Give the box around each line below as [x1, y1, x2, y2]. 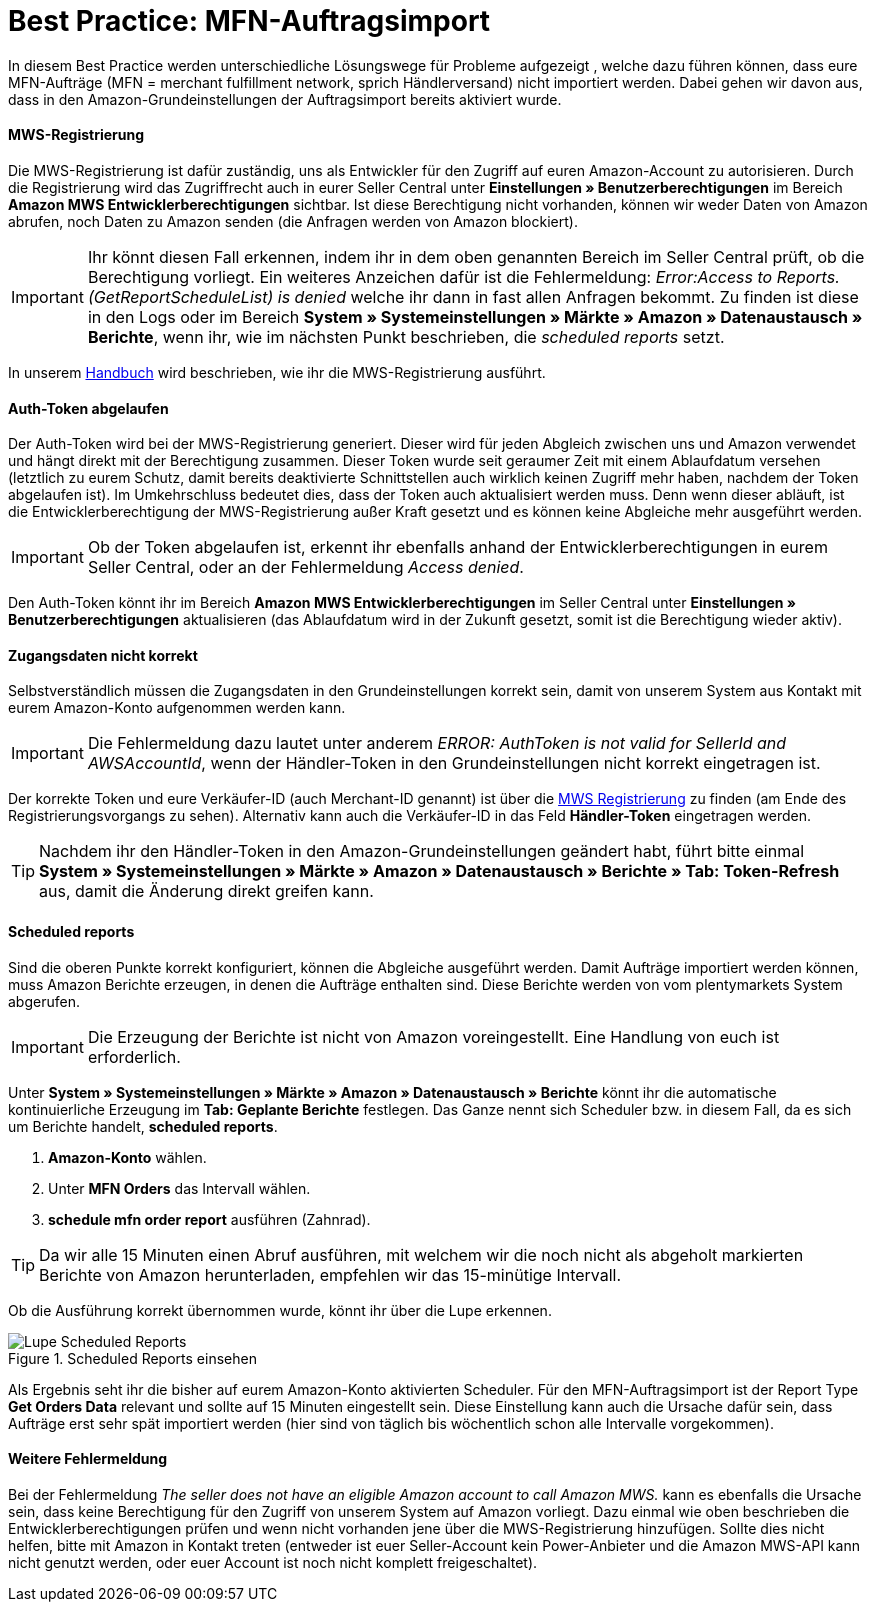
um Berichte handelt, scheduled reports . [8, 1117, 278, 1135]
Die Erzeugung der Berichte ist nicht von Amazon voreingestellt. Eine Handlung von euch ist [87, 1026, 780, 1047]
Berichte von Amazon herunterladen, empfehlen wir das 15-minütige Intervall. [39, 1264, 622, 1285]
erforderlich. [87, 1046, 181, 1067]
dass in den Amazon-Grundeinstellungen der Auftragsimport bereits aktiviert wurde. [8, 90, 562, 108]
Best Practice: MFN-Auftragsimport [8, 4, 491, 38]
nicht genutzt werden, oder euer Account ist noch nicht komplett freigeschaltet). [8, 1553, 538, 1571]
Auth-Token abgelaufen [8, 399, 169, 417]
